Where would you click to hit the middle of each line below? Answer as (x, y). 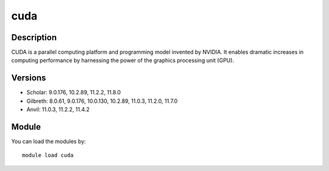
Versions (29, 78)
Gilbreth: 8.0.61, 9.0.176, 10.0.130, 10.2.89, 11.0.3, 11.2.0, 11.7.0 (102, 101)
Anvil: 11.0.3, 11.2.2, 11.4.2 (58, 110)
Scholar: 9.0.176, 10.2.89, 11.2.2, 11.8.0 (74, 92)
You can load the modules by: (49, 141)
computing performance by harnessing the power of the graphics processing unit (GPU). (123, 60)
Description (34, 37)
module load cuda (48, 155)
